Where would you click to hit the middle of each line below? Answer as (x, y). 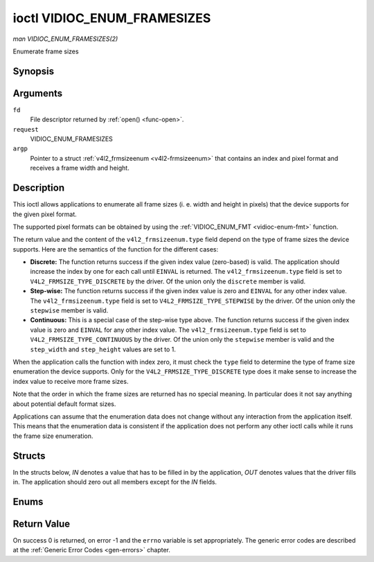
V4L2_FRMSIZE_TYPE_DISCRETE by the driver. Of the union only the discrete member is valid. (168, 281)
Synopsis (34, 71)
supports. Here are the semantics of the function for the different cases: (116, 249)
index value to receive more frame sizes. (71, 381)
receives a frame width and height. (80, 168)
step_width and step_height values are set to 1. (103, 349)
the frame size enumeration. (53, 436)
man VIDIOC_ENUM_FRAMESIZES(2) (65, 39)
